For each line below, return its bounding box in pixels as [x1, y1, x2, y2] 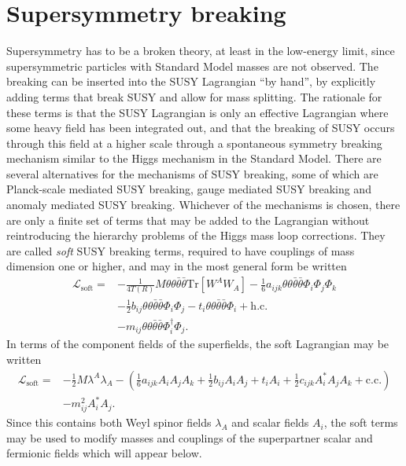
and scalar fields [231, 414, 309, 431]
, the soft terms [323, 414, 398, 431]
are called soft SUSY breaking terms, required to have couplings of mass [6, 242, 355, 259]
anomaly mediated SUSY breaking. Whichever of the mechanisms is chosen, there [6, 196, 400, 213]
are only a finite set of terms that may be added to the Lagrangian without [6, 211, 370, 228]
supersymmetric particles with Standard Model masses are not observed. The [6, 57, 378, 74]
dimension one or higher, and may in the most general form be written [6, 258, 347, 274]
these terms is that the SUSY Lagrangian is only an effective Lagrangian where [6, 104, 389, 120]
